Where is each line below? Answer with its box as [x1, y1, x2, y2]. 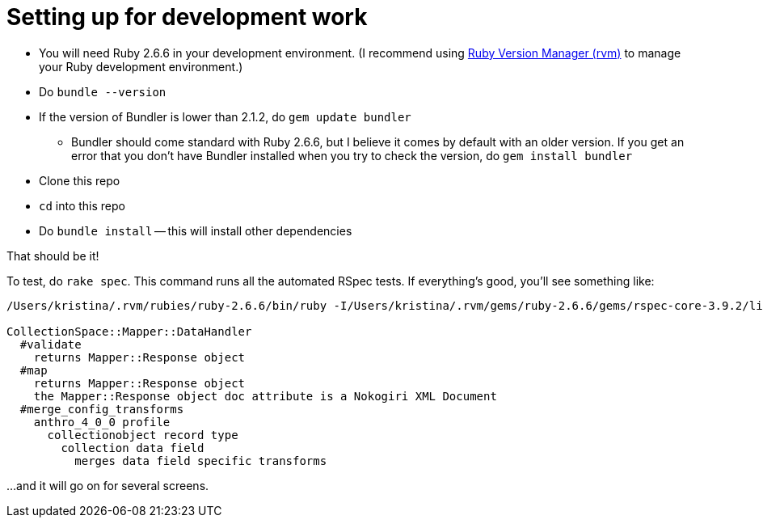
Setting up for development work [6, 3, 368, 31]
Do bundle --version [39, 84, 167, 99]
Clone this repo [39, 173, 120, 188]
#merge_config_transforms [19, 402, 184, 416]
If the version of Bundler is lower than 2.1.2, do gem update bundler [39, 109, 411, 124]
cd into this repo [39, 198, 125, 213]
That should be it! [6, 248, 99, 263]
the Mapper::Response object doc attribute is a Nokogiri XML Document [33, 389, 497, 403]
